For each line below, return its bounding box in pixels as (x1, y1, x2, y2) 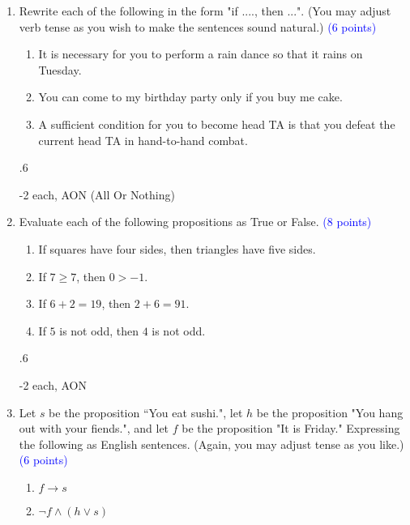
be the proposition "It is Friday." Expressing (182, 420, 400, 437)
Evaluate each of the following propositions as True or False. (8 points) (19, 213, 372, 230)
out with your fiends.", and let (19, 420, 169, 437)
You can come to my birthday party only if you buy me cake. (38, 88, 343, 105)
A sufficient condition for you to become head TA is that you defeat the (38, 115, 395, 132)
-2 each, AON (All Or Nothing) (19, 186, 175, 203)
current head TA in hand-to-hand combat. (38, 131, 248, 148)
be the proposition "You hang (256, 403, 404, 420)
